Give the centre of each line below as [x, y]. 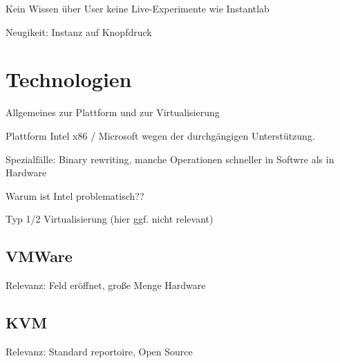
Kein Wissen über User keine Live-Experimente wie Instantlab [138, 8]
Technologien [69, 79]
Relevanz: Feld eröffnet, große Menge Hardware [106, 285]
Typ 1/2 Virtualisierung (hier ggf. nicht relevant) [110, 219]
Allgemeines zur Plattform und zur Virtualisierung [113, 112]
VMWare [39, 256]
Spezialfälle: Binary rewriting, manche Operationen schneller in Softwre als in [170, 159]
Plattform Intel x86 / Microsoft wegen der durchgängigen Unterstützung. [160, 135]
